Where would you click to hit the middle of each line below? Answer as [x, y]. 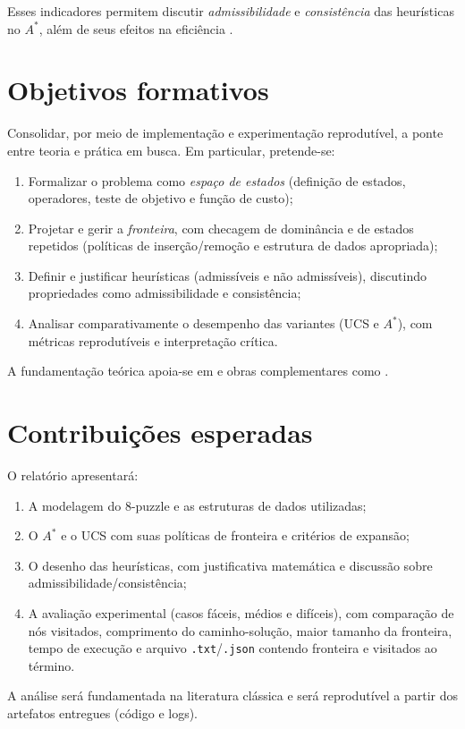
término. [51, 665]
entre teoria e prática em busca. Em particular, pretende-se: [171, 150]
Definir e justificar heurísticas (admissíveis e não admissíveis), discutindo [227, 275]
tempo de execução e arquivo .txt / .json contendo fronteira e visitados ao [232, 648]
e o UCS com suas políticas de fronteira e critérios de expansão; [235, 535]
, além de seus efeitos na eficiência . [136, 28]
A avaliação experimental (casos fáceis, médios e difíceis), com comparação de [241, 612]
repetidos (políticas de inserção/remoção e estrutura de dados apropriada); [233, 246]
